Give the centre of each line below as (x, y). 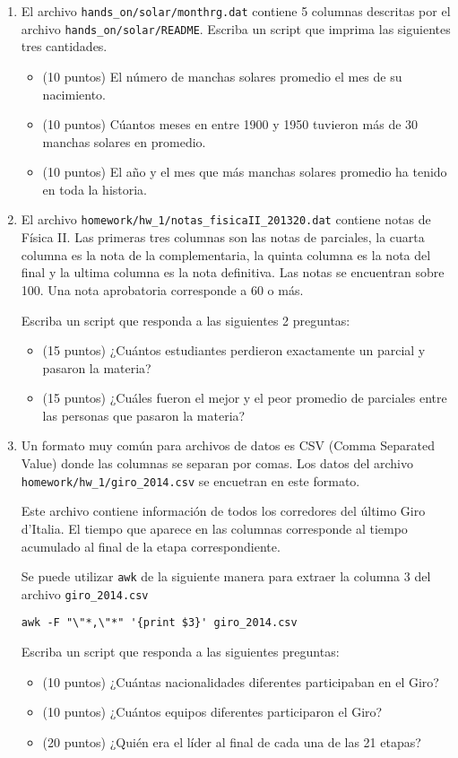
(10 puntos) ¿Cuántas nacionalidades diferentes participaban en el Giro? (241, 681)
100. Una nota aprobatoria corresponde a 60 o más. (162, 289)
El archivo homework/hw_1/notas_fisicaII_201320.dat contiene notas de (226, 219)
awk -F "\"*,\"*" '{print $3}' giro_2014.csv (159, 623)
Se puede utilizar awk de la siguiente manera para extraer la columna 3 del (226, 576)
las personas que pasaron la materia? (144, 415)
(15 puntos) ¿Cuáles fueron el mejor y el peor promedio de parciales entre (245, 398)
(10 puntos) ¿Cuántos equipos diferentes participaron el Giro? (212, 712)
